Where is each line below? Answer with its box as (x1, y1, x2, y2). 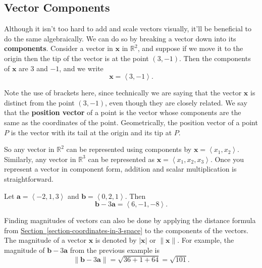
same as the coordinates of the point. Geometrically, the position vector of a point (4, 117, 258, 127)
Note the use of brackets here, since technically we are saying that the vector (4, 87, 242, 98)
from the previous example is (70, 244, 160, 255)
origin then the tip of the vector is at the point (4, 52, 149, 63)
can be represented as (88, 153, 155, 164)
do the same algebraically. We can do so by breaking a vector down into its (4, 33, 236, 43)
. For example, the (177, 235, 234, 245)
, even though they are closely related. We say (105, 97, 247, 108)
